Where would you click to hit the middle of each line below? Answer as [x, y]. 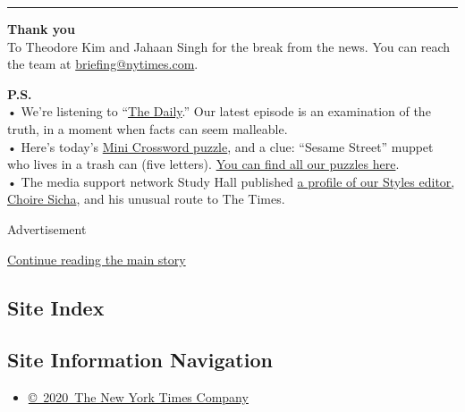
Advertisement [47, 228]
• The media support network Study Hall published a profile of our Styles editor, [231, 181]
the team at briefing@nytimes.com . [103, 64]
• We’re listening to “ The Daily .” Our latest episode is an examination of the [219, 111]
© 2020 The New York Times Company [138, 397]
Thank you [41, 29]
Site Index [56, 307]
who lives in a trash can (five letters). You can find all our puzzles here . [203, 164]
